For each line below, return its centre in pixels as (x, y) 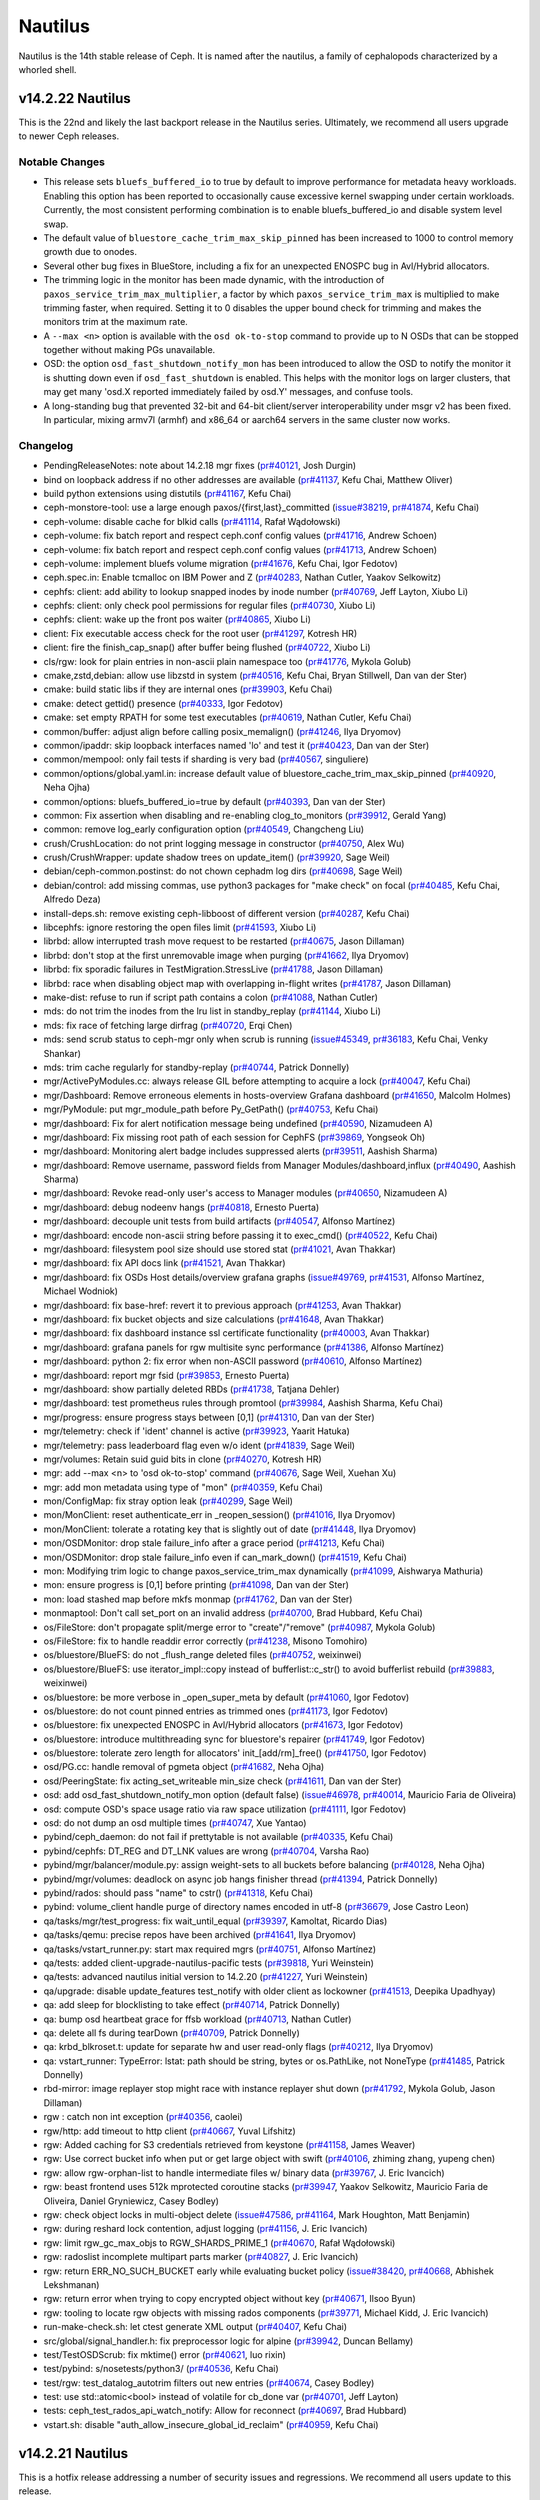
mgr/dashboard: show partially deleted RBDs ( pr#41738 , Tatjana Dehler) (191, 1389)
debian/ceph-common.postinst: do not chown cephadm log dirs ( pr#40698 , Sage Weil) (223, 871)
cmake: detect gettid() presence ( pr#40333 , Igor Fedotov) (163, 703)
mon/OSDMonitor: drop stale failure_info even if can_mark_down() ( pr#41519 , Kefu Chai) (225, 1557)
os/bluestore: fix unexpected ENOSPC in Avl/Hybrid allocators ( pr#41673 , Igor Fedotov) (223, 1725)
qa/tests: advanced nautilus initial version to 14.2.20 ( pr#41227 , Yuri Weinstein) (206, 1977)
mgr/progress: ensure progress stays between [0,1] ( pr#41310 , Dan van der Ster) (209, 1417)
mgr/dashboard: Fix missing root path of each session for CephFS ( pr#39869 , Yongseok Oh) (234, 1137)
